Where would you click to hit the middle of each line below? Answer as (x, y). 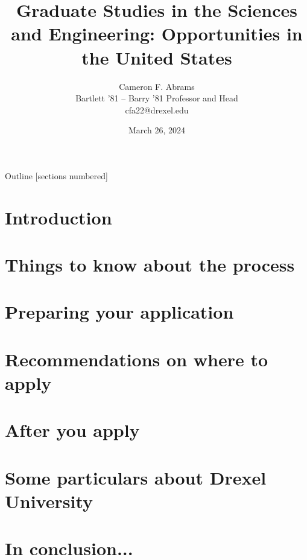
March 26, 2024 (157, 130)
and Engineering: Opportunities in (157, 33)
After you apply (72, 430)
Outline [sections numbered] (56, 175)
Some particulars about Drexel (136, 477)
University (49, 501)
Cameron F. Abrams (157, 86)
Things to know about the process (150, 265)
